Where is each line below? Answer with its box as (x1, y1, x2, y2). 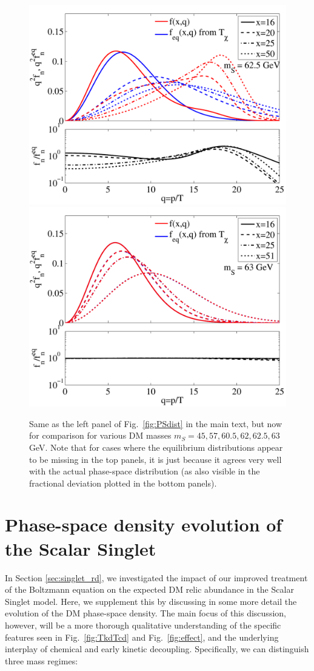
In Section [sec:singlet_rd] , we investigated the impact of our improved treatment (5, 571, 308, 584)
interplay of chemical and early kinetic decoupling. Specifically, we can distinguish (5, 642, 309, 655)
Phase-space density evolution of (5, 512, 282, 537)
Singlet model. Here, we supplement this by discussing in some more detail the (5, 595, 297, 607)
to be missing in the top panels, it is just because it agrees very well (29, 453, 282, 465)
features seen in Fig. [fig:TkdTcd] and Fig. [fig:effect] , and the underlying (5, 630, 279, 643)
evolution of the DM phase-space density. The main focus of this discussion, (5, 607, 286, 619)
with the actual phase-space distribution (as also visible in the (29, 465, 260, 477)
